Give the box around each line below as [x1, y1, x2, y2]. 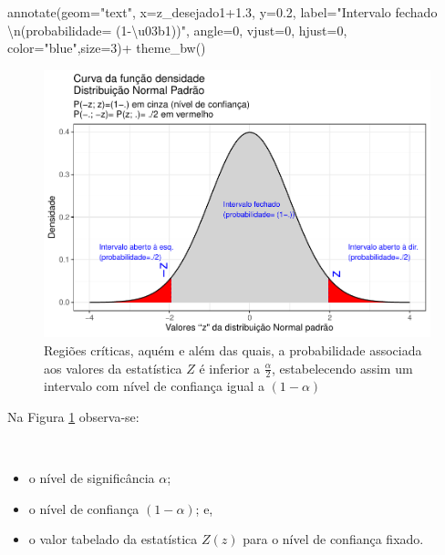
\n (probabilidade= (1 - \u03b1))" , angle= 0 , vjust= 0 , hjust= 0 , [7, 20, 347, 39]
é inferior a [199, 358, 261, 377]
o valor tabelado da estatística [28, 529, 198, 549]
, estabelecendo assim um [272, 358, 413, 377]
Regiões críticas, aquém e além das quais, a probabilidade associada [44, 340, 422, 359]
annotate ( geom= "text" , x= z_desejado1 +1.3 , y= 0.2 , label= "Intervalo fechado [7, 3, 438, 21]
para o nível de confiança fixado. [243, 529, 424, 549]
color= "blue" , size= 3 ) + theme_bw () [7, 38, 206, 57]
